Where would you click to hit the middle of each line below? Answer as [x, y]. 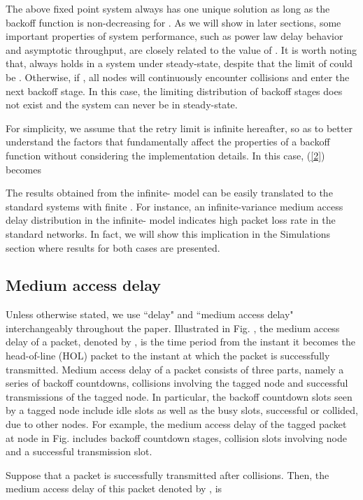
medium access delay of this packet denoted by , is [114, 488]
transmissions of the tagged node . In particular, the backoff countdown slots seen [179, 396]
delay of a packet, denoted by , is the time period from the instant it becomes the [180, 342]
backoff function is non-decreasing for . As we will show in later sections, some [173, 22]
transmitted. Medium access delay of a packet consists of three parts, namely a [175, 369]
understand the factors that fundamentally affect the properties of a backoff [168, 142]
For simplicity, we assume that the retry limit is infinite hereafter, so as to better [179, 128]
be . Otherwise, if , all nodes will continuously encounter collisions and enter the [178, 77]
